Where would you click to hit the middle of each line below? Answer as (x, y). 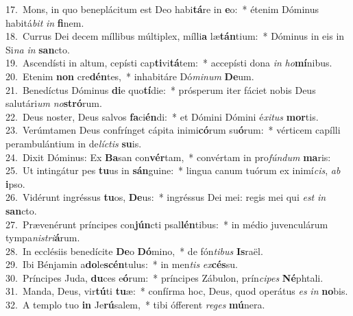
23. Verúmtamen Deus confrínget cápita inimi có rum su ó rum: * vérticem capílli (173, 130)
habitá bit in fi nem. (45, 22)
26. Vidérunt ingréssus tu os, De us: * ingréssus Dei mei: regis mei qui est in (166, 197)
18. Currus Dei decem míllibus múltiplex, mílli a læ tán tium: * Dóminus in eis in (175, 36)
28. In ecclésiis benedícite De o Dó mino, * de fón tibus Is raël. (134, 251)
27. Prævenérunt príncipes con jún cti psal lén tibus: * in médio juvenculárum (167, 224)
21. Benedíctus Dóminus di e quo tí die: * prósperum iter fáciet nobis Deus (161, 89)
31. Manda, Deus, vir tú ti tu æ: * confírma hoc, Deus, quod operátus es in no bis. (177, 291)
